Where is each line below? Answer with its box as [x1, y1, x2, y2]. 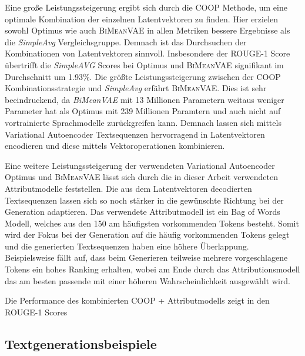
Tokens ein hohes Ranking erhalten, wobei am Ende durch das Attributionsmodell [5, 263, 300, 275]
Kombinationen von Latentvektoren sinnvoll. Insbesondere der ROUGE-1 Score [5, 47, 290, 59]
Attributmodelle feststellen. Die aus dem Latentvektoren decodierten [5, 182, 252, 194]
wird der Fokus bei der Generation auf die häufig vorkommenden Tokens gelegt [5, 228, 290, 241]
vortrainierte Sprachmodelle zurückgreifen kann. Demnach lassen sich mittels [5, 116, 281, 128]
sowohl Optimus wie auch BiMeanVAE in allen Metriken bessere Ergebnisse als [5, 24, 290, 36]
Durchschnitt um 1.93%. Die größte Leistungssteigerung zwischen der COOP [5, 70, 281, 82]
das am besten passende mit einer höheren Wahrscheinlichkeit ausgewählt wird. [5, 274, 290, 287]
